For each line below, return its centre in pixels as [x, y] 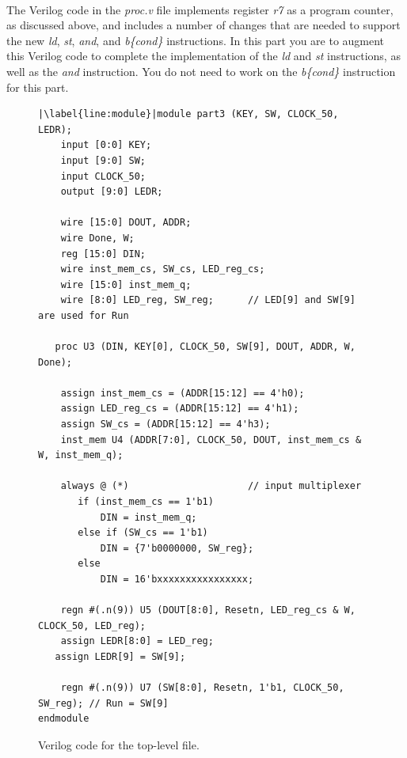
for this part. [38, 87]
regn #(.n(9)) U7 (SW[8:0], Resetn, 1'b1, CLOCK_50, [202, 688]
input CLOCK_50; [103, 176]
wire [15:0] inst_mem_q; [126, 284]
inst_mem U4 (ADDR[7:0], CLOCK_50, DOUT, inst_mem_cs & [211, 440]
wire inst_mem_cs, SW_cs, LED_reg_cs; [163, 269]
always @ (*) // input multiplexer [211, 486]
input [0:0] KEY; [106, 145]
